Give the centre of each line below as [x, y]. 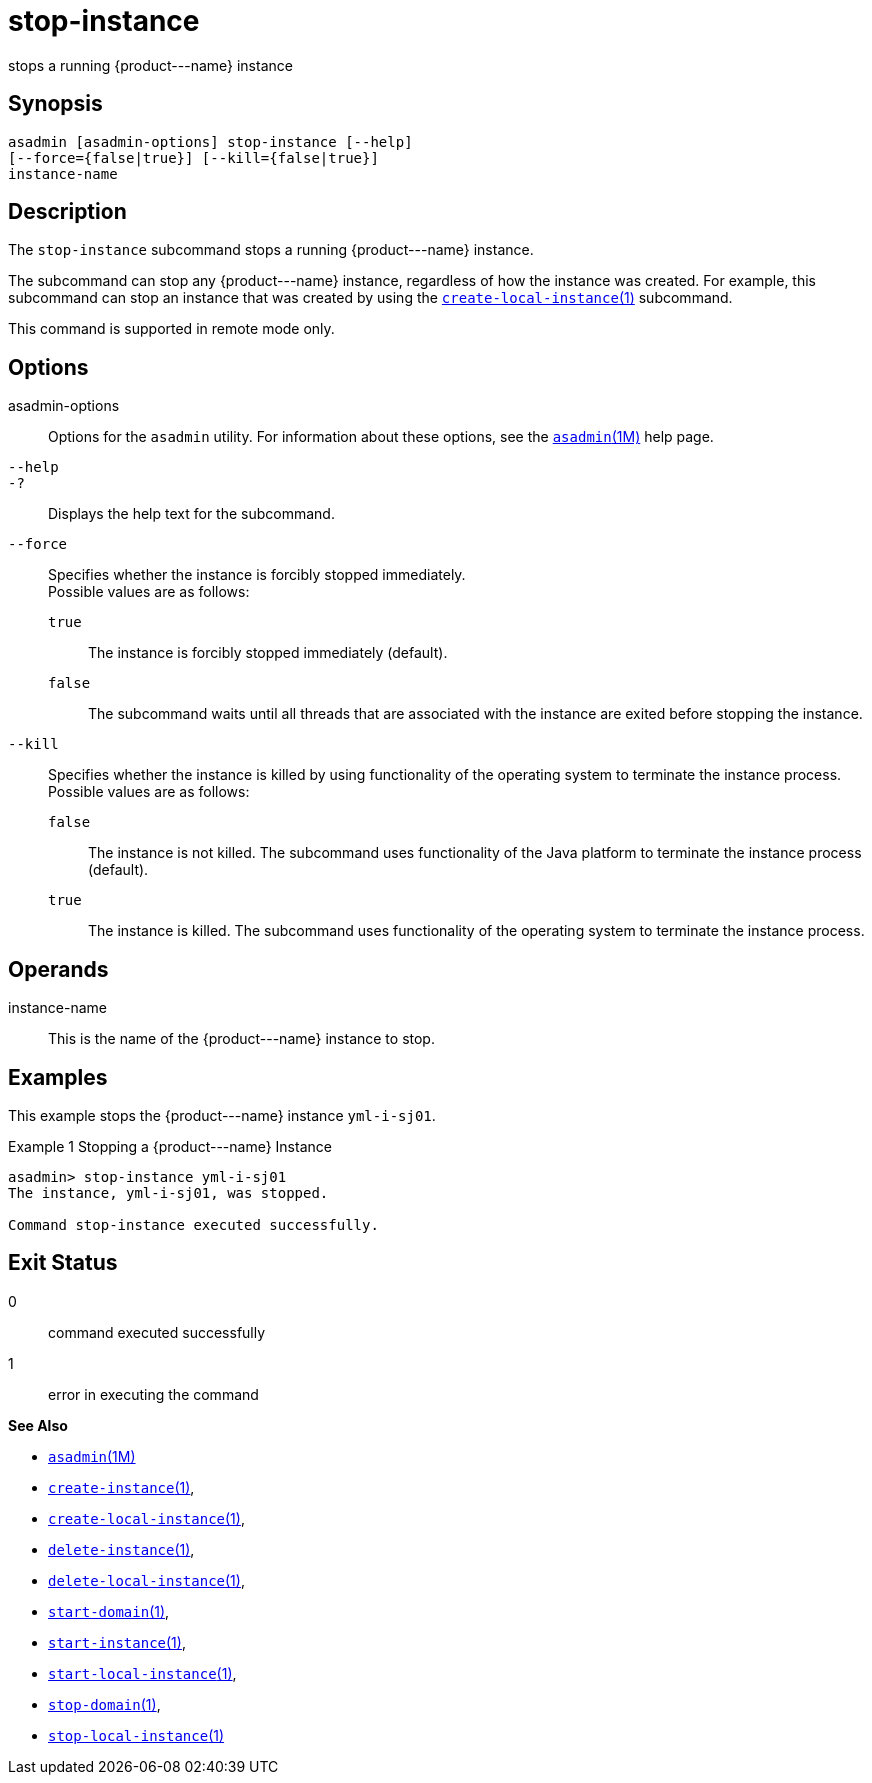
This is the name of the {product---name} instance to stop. [241, 1039]
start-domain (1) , [109, 1611]
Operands [58, 969]
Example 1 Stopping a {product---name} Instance [170, 1146]
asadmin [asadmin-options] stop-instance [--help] [210, 141]
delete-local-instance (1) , [146, 1580]
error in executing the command [153, 1394]
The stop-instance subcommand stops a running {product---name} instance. [271, 250]
